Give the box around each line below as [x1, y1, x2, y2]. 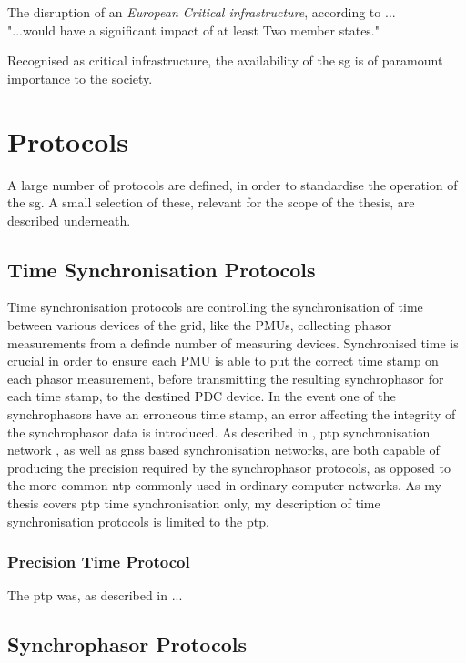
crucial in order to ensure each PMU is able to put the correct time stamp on [7, 351, 439, 370]
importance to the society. [7, 68, 153, 87]
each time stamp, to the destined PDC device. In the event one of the [7, 387, 396, 406]
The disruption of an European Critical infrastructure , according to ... [7, 3, 396, 21]
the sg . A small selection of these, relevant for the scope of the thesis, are [7, 193, 415, 212]
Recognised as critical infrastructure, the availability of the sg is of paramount [7, 51, 443, 70]
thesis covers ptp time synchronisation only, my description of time [7, 494, 380, 513]
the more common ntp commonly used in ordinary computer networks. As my [7, 476, 441, 495]
